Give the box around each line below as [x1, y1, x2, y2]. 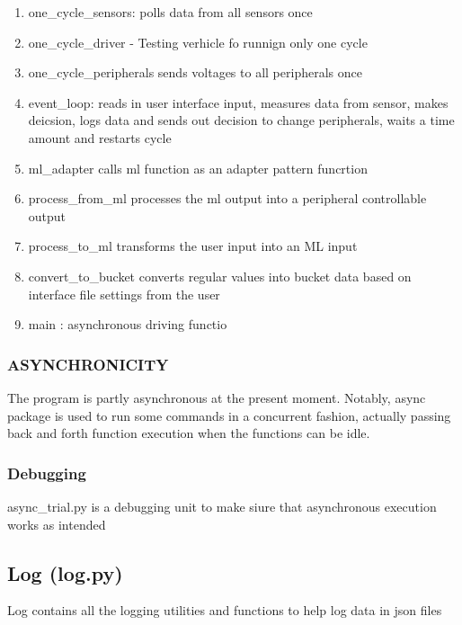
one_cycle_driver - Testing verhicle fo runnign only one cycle [28, 32, 368, 51]
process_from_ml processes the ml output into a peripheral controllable [28, 189, 427, 208]
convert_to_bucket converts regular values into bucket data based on [28, 266, 412, 285]
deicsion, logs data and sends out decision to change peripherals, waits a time [28, 111, 455, 129]
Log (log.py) [7, 558, 123, 586]
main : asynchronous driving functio [28, 315, 227, 334]
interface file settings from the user [28, 284, 220, 303]
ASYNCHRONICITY [7, 353, 169, 375]
